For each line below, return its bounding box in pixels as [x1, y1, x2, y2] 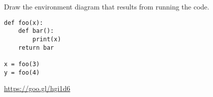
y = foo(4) [4, 69, 40, 76]
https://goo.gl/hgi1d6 [4, 83, 71, 94]
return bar [18, 44, 54, 51]
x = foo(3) [4, 60, 40, 68]
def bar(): [18, 27, 54, 35]
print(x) [32, 35, 61, 43]
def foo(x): [4, 19, 43, 26]
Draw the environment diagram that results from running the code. [4, 1, 210, 11]
